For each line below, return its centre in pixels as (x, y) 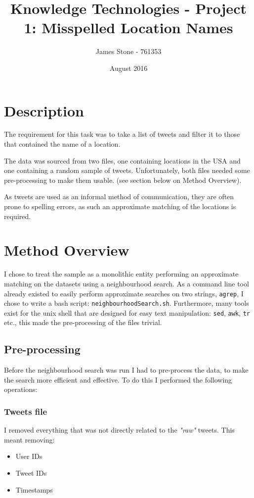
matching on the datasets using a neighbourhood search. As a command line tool (127, 283)
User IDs (29, 456)
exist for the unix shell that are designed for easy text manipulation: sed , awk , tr (127, 312)
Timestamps (34, 489)
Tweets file (26, 411)
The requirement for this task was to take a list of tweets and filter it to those (122, 134)
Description (44, 110)
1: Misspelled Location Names (128, 28)
